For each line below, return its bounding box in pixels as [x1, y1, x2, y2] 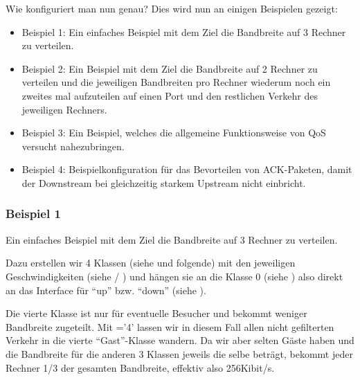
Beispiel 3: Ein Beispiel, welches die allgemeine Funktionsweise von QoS [21, 125, 326, 140]
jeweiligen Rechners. [21, 102, 107, 116]
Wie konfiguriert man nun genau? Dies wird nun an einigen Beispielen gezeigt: [6, 1, 338, 15]
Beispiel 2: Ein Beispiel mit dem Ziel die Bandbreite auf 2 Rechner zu [21, 61, 318, 75]
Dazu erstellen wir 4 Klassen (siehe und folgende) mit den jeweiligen [6, 255, 296, 270]
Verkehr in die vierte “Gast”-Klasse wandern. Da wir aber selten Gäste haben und [6, 333, 354, 347]
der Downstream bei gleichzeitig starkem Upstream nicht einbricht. [21, 175, 306, 190]
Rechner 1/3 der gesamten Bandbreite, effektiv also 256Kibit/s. [6, 360, 275, 374]
